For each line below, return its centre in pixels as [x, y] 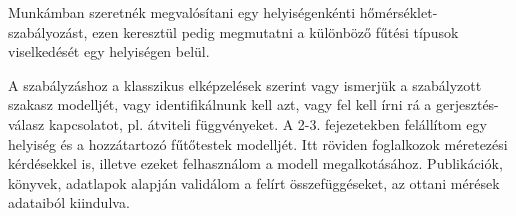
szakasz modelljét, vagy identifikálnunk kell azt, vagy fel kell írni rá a [220, 104]
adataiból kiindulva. [69, 202]
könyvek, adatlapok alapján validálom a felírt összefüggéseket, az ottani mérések [254, 182]
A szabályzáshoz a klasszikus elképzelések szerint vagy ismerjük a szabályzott [245, 84]
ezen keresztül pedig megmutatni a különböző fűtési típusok [275, 31]
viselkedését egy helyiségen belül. [109, 51]
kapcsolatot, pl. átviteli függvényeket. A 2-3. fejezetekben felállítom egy [267, 123]
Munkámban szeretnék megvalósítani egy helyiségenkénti [182, 12]
